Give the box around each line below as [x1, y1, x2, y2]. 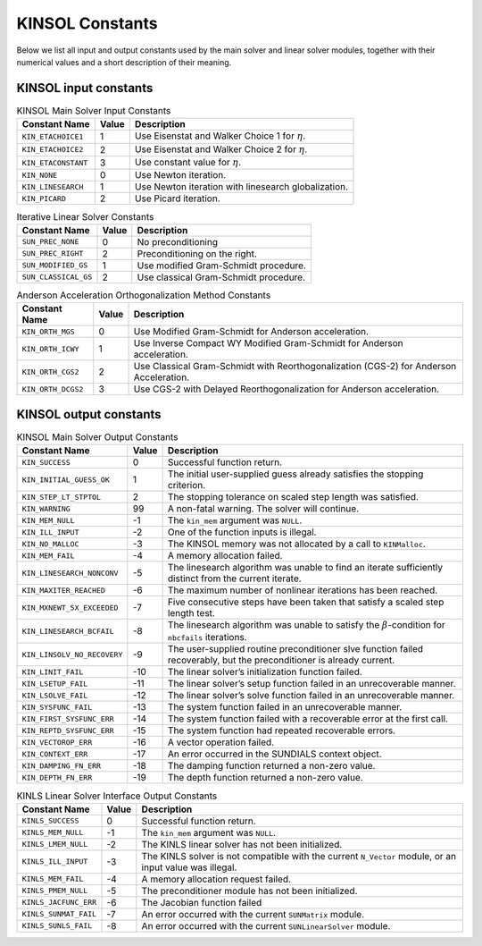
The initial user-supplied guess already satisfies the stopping [167, 468, 424, 480]
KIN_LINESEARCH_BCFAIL [21, 626, 115, 636]
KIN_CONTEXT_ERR [21, 749, 88, 759]
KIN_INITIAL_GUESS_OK [21, 475, 111, 485]
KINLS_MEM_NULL [21, 828, 84, 838]
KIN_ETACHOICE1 [21, 131, 84, 141]
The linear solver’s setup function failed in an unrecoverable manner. [167, 678, 456, 690]
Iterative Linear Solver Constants [16, 210, 154, 223]
